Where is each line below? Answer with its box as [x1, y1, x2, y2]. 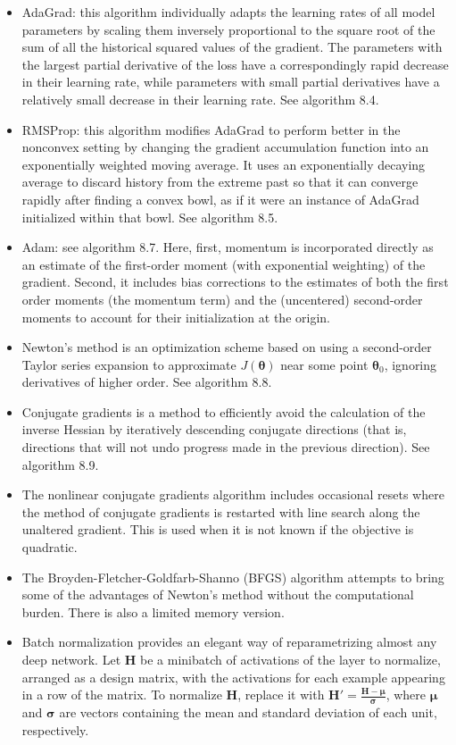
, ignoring [384, 355, 437, 373]
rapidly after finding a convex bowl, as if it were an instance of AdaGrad [21, 189, 419, 208]
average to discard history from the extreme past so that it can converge [21, 172, 419, 191]
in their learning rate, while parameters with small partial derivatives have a [21, 72, 440, 91]
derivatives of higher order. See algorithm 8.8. [21, 372, 272, 391]
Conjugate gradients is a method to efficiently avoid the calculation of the [21, 402, 426, 421]
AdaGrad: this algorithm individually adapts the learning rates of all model [21, 3, 435, 21]
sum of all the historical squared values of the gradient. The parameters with [21, 38, 443, 56]
